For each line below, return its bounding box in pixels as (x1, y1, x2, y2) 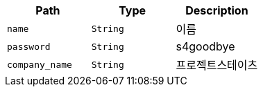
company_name (7, 59, 72, 70)
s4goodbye (176, 39, 235, 53)
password (7, 41, 51, 52)
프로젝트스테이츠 (176, 58, 258, 72)
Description (185, 3, 248, 17)
